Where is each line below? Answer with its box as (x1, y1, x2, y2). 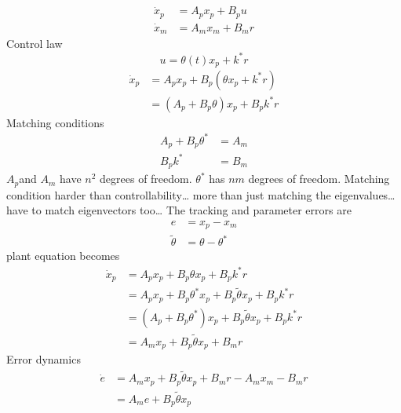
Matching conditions (6, 114, 104, 130)
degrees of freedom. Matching (248, 170, 390, 187)
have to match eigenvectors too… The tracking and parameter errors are (6, 202, 352, 218)
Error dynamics (6, 351, 81, 367)
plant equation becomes (6, 247, 120, 264)
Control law (6, 35, 63, 52)
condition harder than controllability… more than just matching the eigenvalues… (6, 186, 396, 203)
